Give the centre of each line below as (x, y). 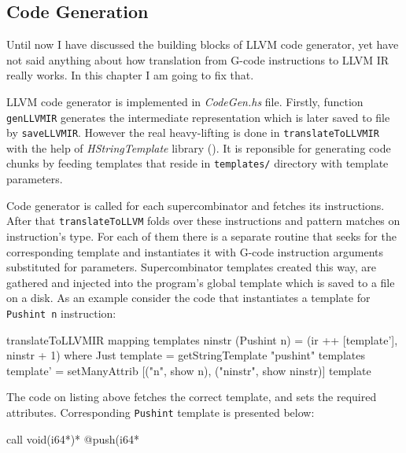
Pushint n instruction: (61, 313)
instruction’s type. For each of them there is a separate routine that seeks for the (201, 236)
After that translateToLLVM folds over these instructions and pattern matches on (203, 221)
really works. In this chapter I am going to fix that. (130, 75)
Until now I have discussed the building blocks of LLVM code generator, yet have (203, 44)
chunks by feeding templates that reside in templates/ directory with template (197, 163)
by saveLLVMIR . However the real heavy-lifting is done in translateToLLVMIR (193, 133)
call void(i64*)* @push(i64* (73, 438)
